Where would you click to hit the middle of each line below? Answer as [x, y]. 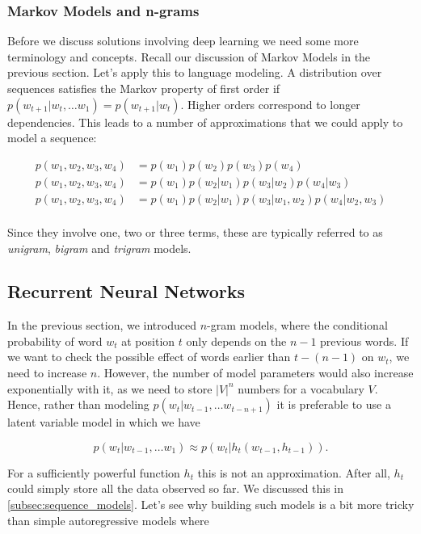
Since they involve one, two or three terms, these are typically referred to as [195, 231]
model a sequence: [52, 138]
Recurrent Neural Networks [126, 291]
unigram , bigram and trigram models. [99, 248]
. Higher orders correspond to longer [270, 104]
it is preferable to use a [334, 404]
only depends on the [236, 341]
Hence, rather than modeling [78, 404]
